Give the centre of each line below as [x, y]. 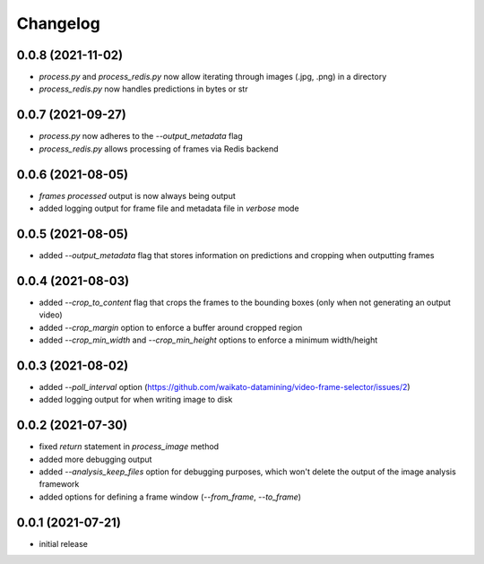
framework [59, 484]
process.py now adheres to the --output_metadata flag [141, 136]
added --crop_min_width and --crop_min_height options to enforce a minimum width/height [208, 340]
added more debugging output [95, 459]
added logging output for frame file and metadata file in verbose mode [169, 208]
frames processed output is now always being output [138, 195]
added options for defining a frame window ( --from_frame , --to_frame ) [170, 497]
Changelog [58, 23]
